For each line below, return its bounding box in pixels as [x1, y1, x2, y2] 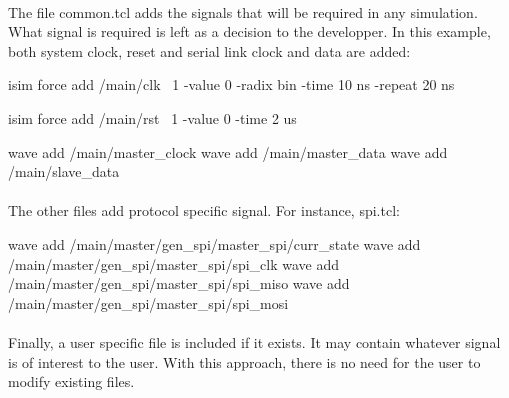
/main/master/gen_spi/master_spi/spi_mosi [8, 292, 289, 313]
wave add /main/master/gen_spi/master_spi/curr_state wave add [8, 233, 421, 254]
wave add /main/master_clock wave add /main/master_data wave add [8, 141, 448, 162]
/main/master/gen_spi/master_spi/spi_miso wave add [8, 273, 350, 294]
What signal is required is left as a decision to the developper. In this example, [8, 21, 491, 42]
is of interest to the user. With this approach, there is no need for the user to [8, 351, 481, 372]
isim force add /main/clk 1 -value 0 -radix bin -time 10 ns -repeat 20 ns [8, 74, 455, 95]
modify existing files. [8, 371, 135, 392]
